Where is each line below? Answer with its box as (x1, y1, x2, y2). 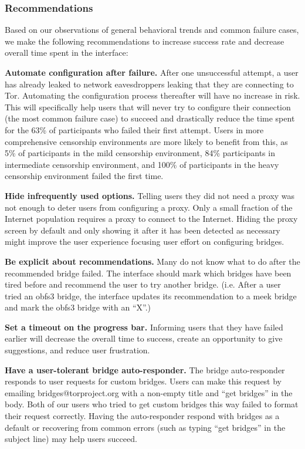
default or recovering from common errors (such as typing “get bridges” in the (5, 421, 286, 433)
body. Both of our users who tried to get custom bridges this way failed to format (5, 398, 299, 410)
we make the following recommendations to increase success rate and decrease (5, 35, 284, 47)
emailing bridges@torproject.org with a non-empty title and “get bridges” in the (5, 386, 293, 399)
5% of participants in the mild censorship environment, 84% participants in (5, 147, 275, 159)
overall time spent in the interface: (5, 46, 128, 59)
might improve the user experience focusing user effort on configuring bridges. (5, 235, 284, 248)
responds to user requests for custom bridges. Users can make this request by (5, 375, 282, 387)
